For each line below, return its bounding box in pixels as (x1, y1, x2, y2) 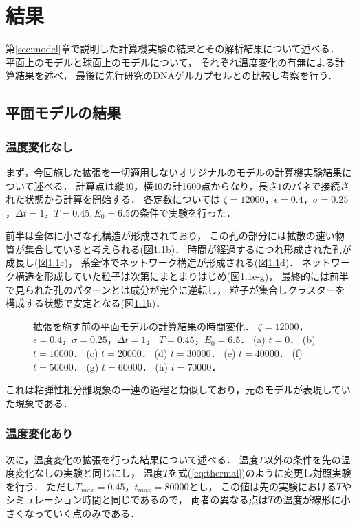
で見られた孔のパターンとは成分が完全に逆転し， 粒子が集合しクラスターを (6, 282, 345, 296)
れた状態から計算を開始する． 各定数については (6, 192, 220, 206)
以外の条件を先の (263, 452, 341, 466)
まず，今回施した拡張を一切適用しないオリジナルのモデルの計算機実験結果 (6, 164, 343, 179)
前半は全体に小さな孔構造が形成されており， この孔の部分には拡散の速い (6, 228, 335, 243)
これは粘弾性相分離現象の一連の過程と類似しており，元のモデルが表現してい (6, 382, 351, 397)
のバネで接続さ (282, 178, 350, 193)
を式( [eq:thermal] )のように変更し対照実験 (168, 466, 351, 480)
